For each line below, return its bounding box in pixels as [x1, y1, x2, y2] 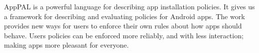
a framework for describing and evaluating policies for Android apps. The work [4, 11, 245, 21]
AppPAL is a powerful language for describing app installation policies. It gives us [4, 1, 255, 11]
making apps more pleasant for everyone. [4, 40, 129, 50]
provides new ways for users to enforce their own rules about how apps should [4, 21, 242, 31]
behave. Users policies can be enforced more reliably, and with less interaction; [4, 30, 244, 40]
